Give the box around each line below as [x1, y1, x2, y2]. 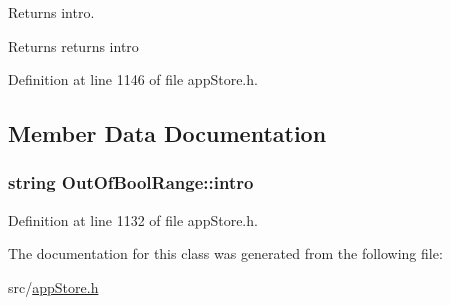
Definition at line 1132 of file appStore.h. [8, 209, 258, 230]
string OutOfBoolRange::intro [8, 170, 254, 195]
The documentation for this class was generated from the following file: [8, 243, 443, 264]
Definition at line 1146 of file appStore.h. [8, 69, 258, 90]
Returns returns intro [8, 35, 139, 56]
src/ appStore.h [8, 276, 99, 297]
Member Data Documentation [8, 118, 327, 149]
